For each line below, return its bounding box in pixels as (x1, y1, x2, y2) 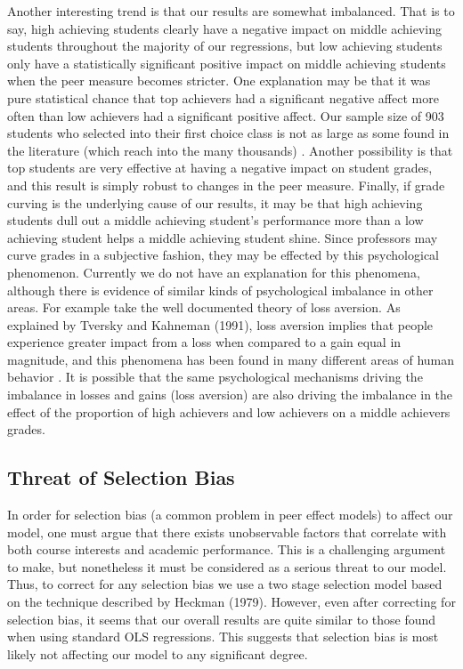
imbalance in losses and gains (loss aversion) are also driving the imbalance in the (7, 385, 453, 404)
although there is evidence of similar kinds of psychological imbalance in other (7, 280, 434, 299)
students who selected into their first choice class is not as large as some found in (7, 124, 450, 142)
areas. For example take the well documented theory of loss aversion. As (7, 298, 401, 317)
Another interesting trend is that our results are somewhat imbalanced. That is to (7, 2, 455, 20)
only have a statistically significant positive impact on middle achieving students (7, 53, 446, 72)
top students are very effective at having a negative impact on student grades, (7, 158, 433, 177)
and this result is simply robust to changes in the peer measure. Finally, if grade (7, 175, 445, 194)
